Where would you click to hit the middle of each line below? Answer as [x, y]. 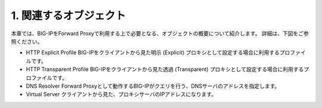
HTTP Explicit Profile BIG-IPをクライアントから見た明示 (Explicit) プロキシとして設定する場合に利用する [153, 53]
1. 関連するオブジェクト [69, 16]
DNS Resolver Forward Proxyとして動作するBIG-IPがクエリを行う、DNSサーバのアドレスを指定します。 [153, 86]
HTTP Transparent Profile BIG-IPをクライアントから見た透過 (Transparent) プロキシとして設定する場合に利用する [165, 69]
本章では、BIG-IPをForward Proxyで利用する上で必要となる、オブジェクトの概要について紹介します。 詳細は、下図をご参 [160, 33]
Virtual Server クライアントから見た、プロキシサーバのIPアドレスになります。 [121, 94]
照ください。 [27, 41]
